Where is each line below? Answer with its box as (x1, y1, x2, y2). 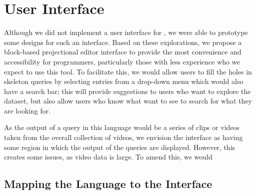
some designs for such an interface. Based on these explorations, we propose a (4, 36, 242, 47)
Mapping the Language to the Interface (4, 176, 212, 191)
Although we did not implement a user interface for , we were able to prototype (4, 27, 248, 37)
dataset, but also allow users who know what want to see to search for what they (4, 95, 252, 106)
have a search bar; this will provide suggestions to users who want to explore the (4, 85, 251, 96)
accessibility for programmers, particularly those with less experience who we (4, 56, 240, 66)
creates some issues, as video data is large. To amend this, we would (4, 151, 212, 162)
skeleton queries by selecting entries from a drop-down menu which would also (4, 76, 243, 86)
